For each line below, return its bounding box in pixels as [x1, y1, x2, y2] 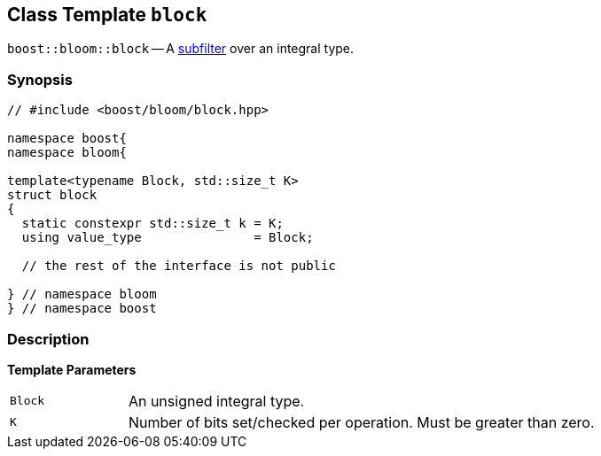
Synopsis [7, 70, 73, 89]
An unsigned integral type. [128, 391, 305, 410]
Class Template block [7, 4, 207, 26]
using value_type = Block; [21, 230, 314, 245]
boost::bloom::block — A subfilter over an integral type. [7, 41, 355, 57]
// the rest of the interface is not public [21, 259, 336, 274]
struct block [7, 188, 98, 203]
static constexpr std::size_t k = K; [21, 216, 284, 231]
